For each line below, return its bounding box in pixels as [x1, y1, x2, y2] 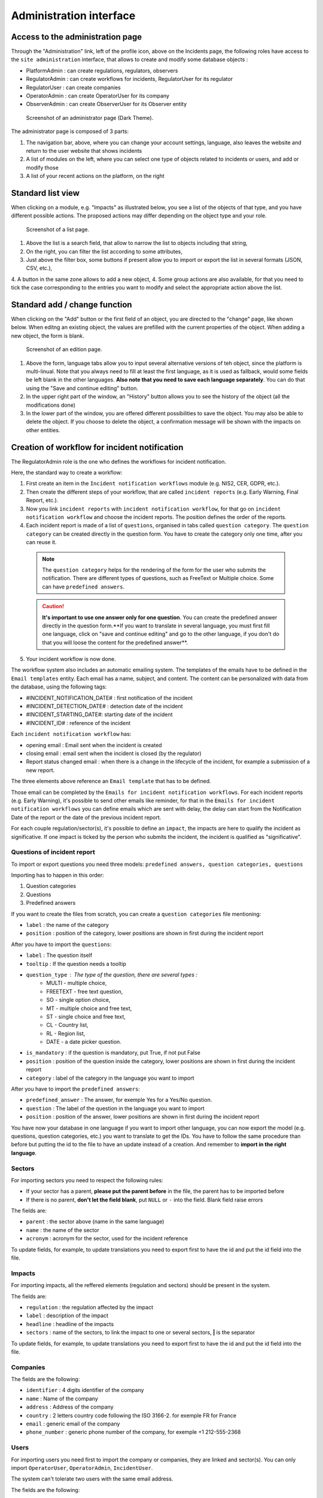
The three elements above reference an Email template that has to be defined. [11, 778, 212, 785]
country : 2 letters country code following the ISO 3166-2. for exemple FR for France [26, 1412, 236, 1419]
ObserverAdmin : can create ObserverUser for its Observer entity [26, 101, 187, 108]
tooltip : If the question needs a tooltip [26, 960, 127, 967]
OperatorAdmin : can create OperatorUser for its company [26, 92, 170, 99]
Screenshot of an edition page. [26, 346, 102, 353]
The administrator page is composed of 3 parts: [11, 128, 129, 135]
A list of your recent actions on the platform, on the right [26, 173, 164, 180]
